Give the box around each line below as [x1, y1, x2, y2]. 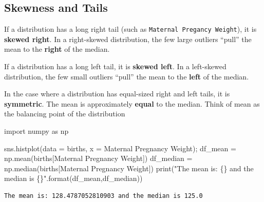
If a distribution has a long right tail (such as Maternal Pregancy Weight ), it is [4, 24, 257, 34]
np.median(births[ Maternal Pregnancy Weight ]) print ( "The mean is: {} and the [4, 163, 254, 173]
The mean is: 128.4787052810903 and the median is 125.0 [4, 192, 203, 199]
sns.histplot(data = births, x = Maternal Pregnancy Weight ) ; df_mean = [4, 143, 236, 153]
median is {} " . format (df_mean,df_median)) [4, 173, 143, 184]
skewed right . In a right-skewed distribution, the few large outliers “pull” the [4, 33, 252, 44]
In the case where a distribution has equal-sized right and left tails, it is [4, 88, 230, 99]
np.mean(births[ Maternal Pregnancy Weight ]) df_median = [4, 153, 193, 164]
